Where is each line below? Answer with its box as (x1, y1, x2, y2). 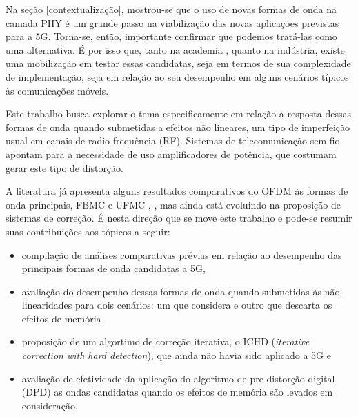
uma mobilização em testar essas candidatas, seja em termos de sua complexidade (6, 56, 351, 70)
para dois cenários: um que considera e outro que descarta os (74, 298, 332, 312)
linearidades (21, 298, 72, 312)
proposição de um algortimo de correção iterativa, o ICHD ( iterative (21, 334, 310, 349)
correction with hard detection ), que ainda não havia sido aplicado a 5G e (21, 348, 331, 362)
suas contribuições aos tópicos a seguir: (6, 224, 170, 238)
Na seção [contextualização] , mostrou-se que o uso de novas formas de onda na (6, 2, 337, 16)
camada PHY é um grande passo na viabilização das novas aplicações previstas (6, 15, 339, 30)
